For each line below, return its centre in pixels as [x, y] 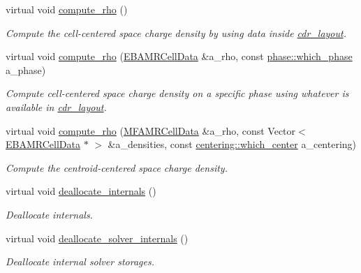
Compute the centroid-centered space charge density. [117, 167]
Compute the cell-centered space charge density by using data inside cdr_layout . [176, 32]
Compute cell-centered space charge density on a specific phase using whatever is [177, 93]
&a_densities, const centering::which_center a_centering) [232, 144]
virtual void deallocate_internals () [81, 191]
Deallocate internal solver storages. [80, 261]
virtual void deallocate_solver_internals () [97, 238]
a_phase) [26, 69]
